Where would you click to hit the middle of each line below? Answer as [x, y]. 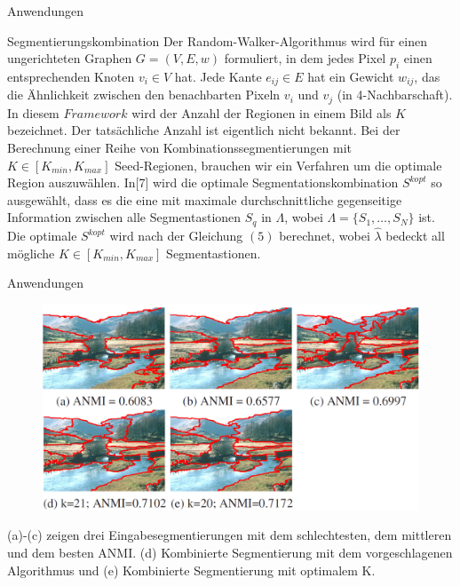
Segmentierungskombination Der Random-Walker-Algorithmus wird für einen [217, 40]
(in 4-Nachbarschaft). [395, 95]
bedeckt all [415, 236]
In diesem [33, 112]
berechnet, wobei [325, 236]
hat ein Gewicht [351, 76]
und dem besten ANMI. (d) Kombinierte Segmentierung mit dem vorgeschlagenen [230, 552]
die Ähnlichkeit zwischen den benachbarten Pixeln [144, 95]
